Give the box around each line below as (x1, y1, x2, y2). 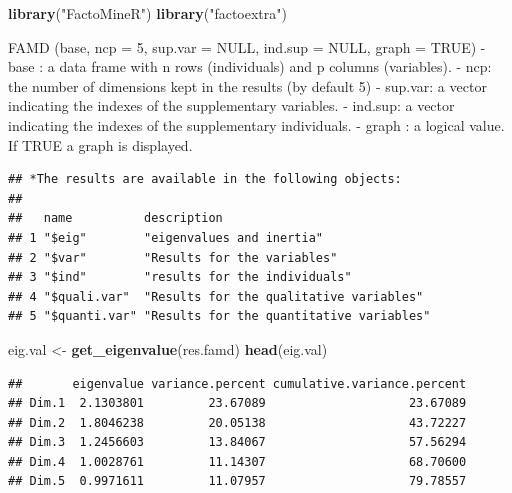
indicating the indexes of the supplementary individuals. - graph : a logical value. (8, 114, 505, 135)
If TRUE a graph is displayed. (8, 134, 193, 155)
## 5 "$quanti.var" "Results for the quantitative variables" (8, 309, 431, 324)
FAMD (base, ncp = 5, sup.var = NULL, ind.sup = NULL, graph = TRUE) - (8, 36, 486, 57)
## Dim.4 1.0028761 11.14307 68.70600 (8, 454, 467, 469)
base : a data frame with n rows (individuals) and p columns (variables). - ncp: (8, 56, 492, 77)
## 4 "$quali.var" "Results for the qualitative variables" (8, 289, 424, 304)
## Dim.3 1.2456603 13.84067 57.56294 (8, 435, 467, 450)
